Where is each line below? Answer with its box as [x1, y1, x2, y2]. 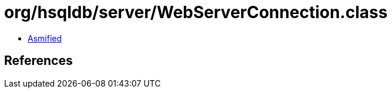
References [4, 53, 73, 68]
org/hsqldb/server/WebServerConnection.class [4, 2, 388, 22]
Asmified [28, 33, 62, 43]
